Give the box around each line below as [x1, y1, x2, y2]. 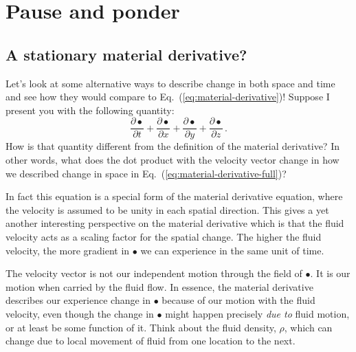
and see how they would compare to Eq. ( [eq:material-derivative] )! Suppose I [5, 89, 330, 104]
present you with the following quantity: [5, 102, 175, 117]
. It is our [310, 266, 351, 280]
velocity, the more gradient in [5, 243, 130, 257]
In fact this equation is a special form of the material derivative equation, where [5, 189, 343, 203]
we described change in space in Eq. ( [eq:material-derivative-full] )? [5, 166, 287, 180]
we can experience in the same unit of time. [140, 243, 324, 257]
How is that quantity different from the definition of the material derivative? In [5, 139, 340, 153]
